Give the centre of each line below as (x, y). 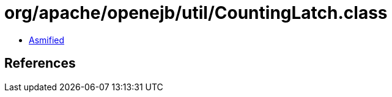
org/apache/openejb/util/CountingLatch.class (196, 13)
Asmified (47, 40)
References (40, 63)
